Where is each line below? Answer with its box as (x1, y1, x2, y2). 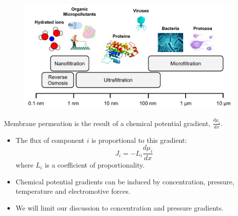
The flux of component (15, 134, 85, 145)
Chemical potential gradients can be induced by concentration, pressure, (15, 176, 235, 186)
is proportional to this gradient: (91, 134, 187, 145)
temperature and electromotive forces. (15, 186, 130, 196)
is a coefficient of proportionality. (44, 160, 145, 170)
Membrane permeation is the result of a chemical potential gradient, (4, 118, 210, 128)
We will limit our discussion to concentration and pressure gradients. (15, 202, 224, 213)
